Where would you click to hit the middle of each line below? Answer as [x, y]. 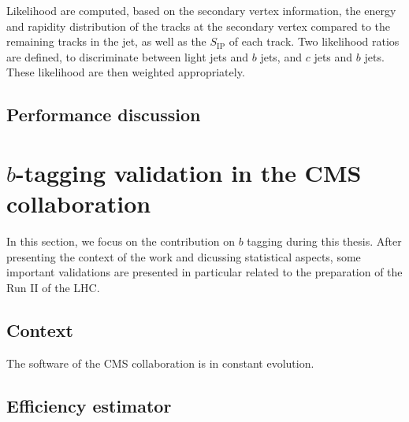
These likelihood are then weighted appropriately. [126, 72]
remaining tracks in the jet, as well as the [106, 41]
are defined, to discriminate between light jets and [128, 56]
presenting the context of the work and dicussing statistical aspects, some [184, 256]
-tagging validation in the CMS [189, 172]
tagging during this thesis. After [324, 241]
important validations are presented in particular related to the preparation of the [204, 272]
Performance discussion [104, 115]
